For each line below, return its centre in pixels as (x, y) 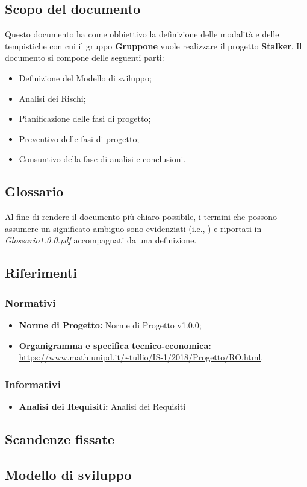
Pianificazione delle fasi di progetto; (85, 118)
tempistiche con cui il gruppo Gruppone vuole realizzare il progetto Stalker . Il (153, 46)
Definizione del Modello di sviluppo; (85, 77)
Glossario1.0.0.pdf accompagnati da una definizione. (101, 240)
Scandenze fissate (60, 438)
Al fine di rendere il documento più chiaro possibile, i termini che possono (141, 217)
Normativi (30, 302)
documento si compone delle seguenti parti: (85, 58)
